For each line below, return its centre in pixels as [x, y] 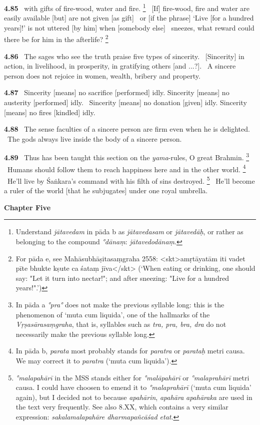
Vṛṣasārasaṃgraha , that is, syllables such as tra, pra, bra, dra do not [121, 324]
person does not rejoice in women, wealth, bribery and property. [102, 75]
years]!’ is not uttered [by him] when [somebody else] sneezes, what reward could [129, 27]
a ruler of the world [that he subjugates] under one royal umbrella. [106, 190]
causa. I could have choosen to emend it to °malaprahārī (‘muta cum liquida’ [133, 387]
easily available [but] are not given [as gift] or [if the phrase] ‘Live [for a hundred [129, 18]
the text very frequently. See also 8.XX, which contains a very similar [122, 407]
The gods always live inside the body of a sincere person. [94, 138]
